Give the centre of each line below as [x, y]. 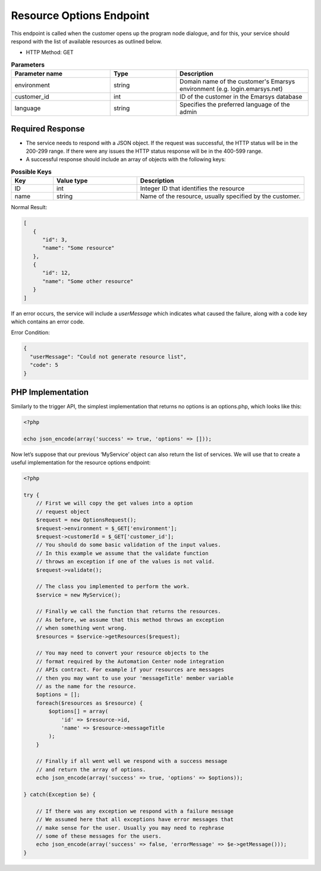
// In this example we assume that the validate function [122, 553]
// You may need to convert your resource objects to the [122, 653]
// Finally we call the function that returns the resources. [128, 611]
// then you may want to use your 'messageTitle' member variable [135, 678]
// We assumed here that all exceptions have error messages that [135, 820]
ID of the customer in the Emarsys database [241, 97]
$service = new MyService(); [78, 595]
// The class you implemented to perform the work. [113, 587]
